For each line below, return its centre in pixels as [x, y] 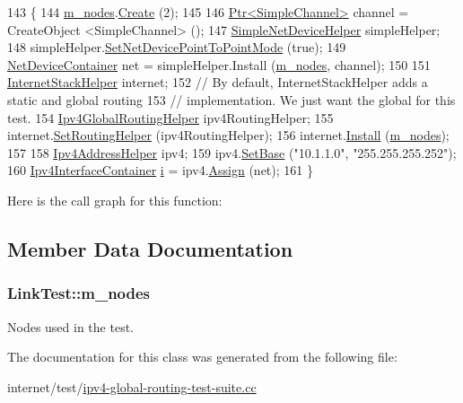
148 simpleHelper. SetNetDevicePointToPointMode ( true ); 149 [177, 47]
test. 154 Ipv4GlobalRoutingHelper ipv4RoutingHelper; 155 [170, 117]
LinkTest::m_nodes [79, 293]
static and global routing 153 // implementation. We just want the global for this [231, 99]
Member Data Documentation [150, 248]
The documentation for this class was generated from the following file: [202, 357]
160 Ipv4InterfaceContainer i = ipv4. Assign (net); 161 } [160, 170]
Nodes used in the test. [70, 326]
